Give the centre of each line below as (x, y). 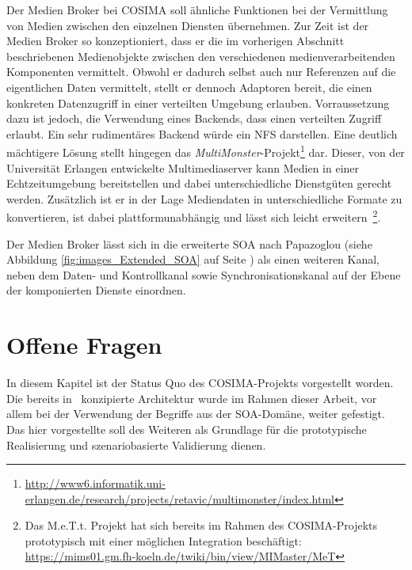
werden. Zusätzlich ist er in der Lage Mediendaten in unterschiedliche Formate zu (204, 198)
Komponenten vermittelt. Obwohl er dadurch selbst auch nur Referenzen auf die (201, 72)
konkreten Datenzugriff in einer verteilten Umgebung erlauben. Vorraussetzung (198, 103)
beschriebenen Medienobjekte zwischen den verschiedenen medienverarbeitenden (201, 56)
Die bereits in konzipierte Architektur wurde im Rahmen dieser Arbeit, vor (192, 398)
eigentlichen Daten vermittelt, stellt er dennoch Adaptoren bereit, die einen (189, 87)
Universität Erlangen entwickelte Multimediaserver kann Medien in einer (183, 167)
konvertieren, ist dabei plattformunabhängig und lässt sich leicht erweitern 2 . (194, 216)
